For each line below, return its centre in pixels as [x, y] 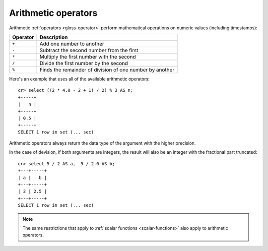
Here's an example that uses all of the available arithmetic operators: [79, 79]
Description [54, 37]
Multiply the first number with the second [88, 57]
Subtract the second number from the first [89, 50]
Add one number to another [72, 44]
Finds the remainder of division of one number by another [107, 69]
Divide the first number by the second [84, 63]
